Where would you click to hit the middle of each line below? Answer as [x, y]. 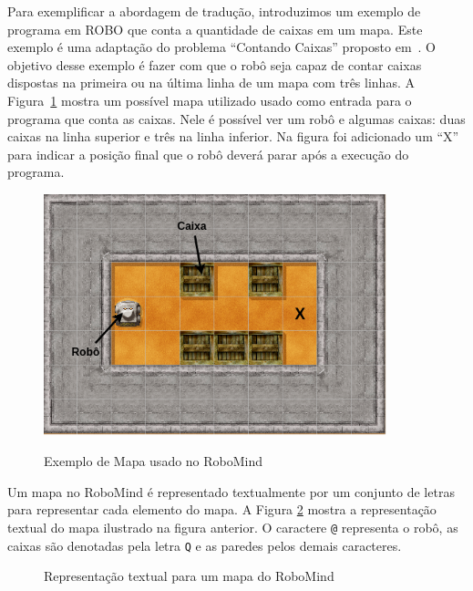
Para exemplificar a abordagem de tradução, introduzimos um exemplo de [214, 11]
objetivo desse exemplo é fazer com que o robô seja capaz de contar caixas [215, 64]
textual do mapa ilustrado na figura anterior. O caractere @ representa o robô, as [233, 527]
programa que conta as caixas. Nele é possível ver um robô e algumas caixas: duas [236, 118]
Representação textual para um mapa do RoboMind [189, 576]
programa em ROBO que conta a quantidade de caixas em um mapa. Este [215, 29]
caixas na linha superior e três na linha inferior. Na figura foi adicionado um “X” [233, 136]
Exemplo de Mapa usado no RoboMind [154, 461]
